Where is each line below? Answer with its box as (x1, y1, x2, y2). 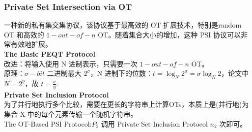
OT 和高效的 (4, 29, 44, 39)
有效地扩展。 (10, 39, 52, 49)
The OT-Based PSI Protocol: (4, 118, 92, 129)
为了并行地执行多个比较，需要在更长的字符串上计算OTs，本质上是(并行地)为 (4, 99, 249, 109)
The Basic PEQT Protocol (4, 49, 95, 59)
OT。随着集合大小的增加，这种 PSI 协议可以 (98, 29, 241, 39)
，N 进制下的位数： (90, 68, 153, 78)
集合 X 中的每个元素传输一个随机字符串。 (4, 109, 138, 119)
